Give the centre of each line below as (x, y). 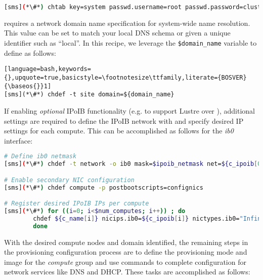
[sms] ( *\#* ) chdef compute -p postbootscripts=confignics (104, 187)
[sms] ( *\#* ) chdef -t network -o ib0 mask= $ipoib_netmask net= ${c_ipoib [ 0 (133, 164)
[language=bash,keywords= (48, 69)
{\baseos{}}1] (28, 86)
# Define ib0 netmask (40, 156)
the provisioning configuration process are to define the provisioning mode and (126, 252)
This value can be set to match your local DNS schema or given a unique (117, 33)
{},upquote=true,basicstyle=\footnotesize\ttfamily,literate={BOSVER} (125, 77)
